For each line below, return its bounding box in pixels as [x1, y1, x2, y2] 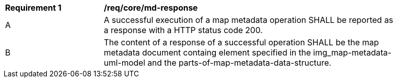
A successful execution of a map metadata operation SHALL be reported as [104, 15, 393, 25]
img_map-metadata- [313, 47, 392, 58]
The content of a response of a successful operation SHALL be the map [104, 37, 379, 47]
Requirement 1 [5, 3, 62, 13]
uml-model [104, 58, 146, 68]
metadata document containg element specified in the [104, 47, 311, 58]
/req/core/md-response [104, 3, 198, 13]
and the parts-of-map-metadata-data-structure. [147, 58, 331, 68]
